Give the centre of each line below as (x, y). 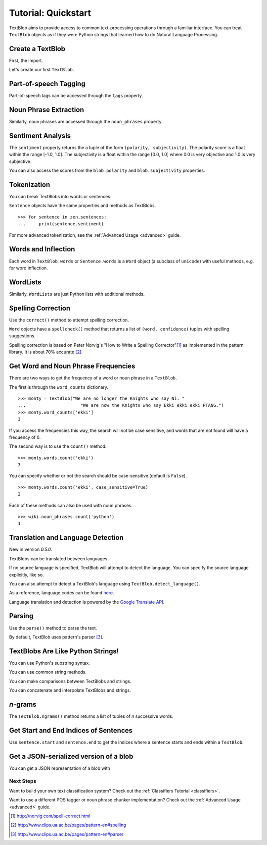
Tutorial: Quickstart (50, 13)
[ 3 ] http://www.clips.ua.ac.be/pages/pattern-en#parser (67, 834)
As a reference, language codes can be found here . (62, 593)
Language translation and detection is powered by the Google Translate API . (87, 602)
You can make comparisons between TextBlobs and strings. (70, 681)
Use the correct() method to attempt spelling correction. (69, 320)
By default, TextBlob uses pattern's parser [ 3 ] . (56, 637)
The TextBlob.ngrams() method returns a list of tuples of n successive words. (91, 716)
